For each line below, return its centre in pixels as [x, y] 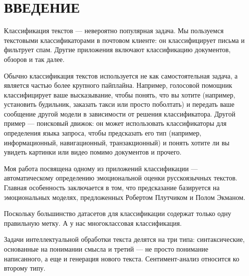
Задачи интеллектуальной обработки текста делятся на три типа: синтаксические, [124, 239]
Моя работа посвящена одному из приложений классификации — [101, 168]
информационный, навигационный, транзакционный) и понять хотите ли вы [117, 142]
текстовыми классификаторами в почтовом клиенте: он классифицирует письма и [124, 40]
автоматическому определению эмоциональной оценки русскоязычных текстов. [121, 178]
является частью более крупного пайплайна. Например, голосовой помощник [118, 85]
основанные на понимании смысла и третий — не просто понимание [106, 249]
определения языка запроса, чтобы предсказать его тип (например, [103, 133]
